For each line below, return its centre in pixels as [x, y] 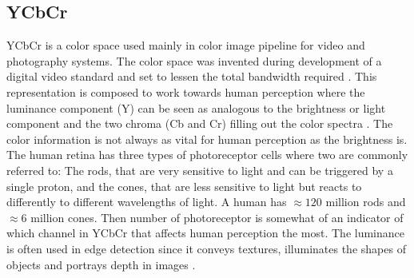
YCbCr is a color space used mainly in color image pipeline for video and [186, 45]
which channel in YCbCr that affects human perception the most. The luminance [205, 233]
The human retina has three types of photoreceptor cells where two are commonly [207, 155]
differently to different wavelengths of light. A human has [147, 202]
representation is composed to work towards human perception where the [186, 91]
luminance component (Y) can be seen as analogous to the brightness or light [196, 107]
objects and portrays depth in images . [101, 264]
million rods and [366, 202]
